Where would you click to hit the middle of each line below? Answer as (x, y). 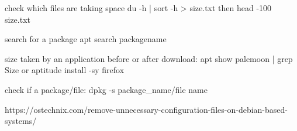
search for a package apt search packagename (86, 39)
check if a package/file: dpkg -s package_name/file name (106, 89)
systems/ (21, 121)
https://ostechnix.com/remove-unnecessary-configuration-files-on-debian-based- (146, 109)
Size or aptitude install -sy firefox (65, 70)
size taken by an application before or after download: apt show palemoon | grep (149, 58)
